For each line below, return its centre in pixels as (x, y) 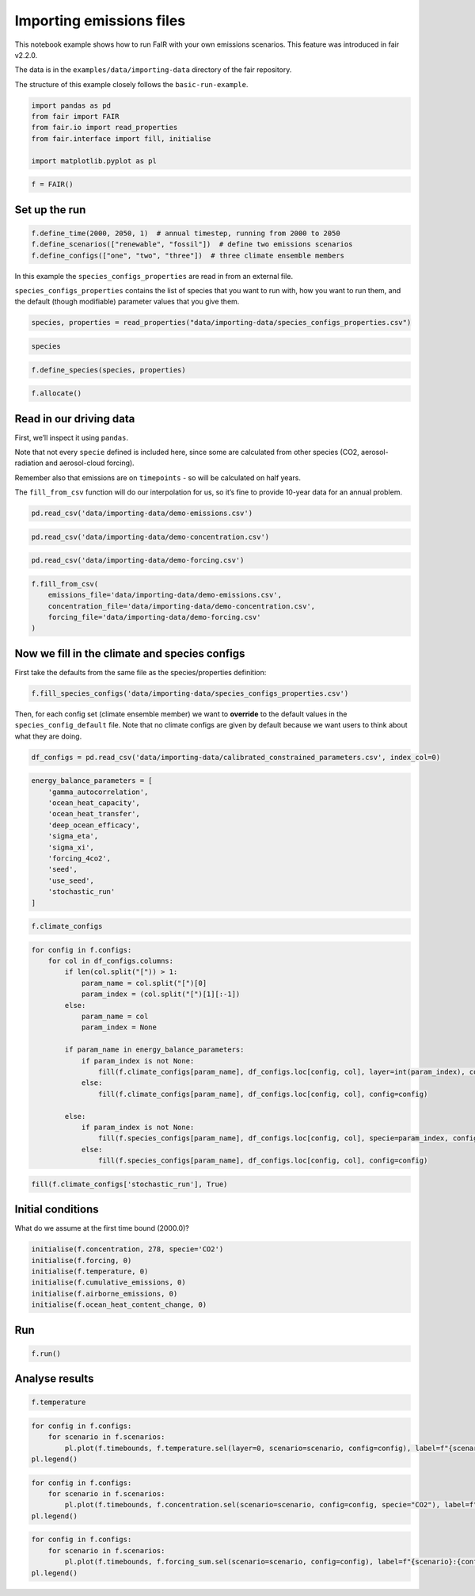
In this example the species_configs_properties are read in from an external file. (154, 276)
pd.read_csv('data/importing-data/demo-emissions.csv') (142, 514)
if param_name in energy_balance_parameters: (154, 1050)
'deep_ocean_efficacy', (94, 825)
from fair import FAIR (75, 116)
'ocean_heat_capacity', (94, 803)
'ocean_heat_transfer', (94, 814)
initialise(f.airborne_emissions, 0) (104, 1293)
